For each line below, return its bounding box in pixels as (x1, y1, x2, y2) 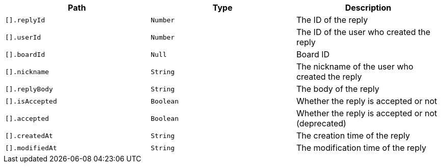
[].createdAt (5, 131, 53, 140)
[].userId (5, 33, 41, 41)
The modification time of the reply (296, 143, 426, 153)
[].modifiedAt (5, 144, 57, 152)
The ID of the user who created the (296, 27, 430, 37)
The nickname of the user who (296, 61, 414, 72)
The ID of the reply (296, 15, 368, 25)
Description (345, 3, 392, 13)
